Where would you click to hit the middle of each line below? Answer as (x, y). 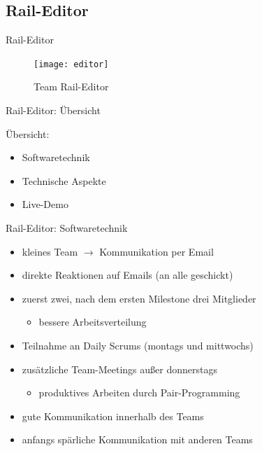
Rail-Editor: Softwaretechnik (67, 228)
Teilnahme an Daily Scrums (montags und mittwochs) (138, 345)
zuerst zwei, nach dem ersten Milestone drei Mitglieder (139, 298)
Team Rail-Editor (71, 86)
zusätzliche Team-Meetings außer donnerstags (119, 369)
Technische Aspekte (64, 180)
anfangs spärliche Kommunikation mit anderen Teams (137, 439)
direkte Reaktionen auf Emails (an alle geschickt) (128, 275)
